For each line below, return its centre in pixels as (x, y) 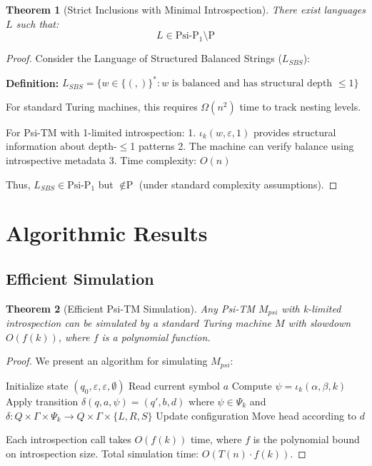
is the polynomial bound (306, 439)
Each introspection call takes (69, 439)
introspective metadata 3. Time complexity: (101, 160)
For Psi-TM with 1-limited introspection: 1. (101, 132)
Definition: (32, 82)
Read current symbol (174, 385)
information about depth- (61, 146)
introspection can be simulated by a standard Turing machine (139, 323)
